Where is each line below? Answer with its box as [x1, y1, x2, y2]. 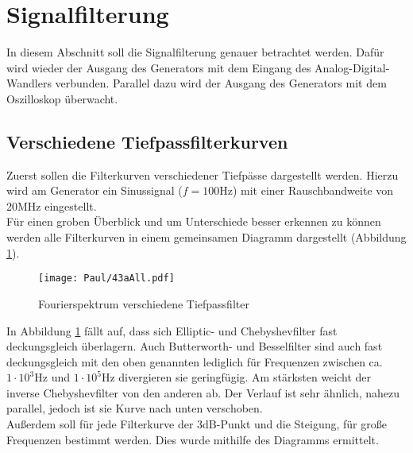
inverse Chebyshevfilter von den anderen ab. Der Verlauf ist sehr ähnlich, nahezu [6, 384, 400, 401]
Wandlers [6, 75, 52, 91]
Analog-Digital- [315, 59, 390, 75]
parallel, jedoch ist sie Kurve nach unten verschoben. [6, 400, 263, 416]
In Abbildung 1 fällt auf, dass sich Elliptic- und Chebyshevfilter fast [6, 322, 338, 339]
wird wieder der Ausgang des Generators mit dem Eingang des [6, 59, 311, 75]
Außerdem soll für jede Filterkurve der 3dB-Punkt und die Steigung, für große [6, 416, 387, 432]
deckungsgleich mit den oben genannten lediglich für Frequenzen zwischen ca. [6, 353, 383, 370]
